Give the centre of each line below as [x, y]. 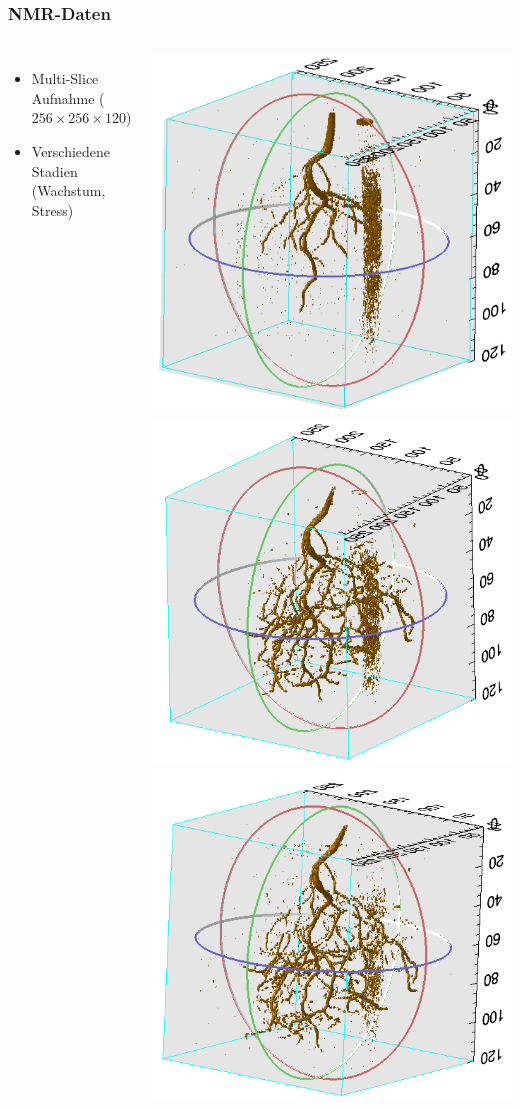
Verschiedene [71, 151]
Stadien [54, 170]
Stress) [52, 209]
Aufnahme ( [68, 97]
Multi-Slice [65, 78]
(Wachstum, [68, 190]
